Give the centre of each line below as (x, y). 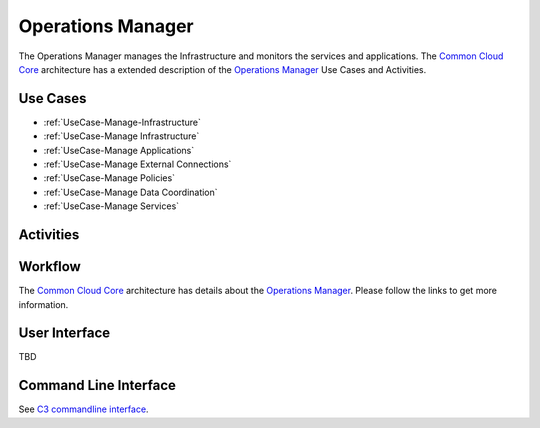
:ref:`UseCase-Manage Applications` (119, 150)
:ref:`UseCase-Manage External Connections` (137, 164)
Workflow (50, 266)
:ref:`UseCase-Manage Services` (111, 206)
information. (43, 304)
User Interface (64, 333)
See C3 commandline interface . (83, 409)
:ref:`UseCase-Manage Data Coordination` (131, 192)
